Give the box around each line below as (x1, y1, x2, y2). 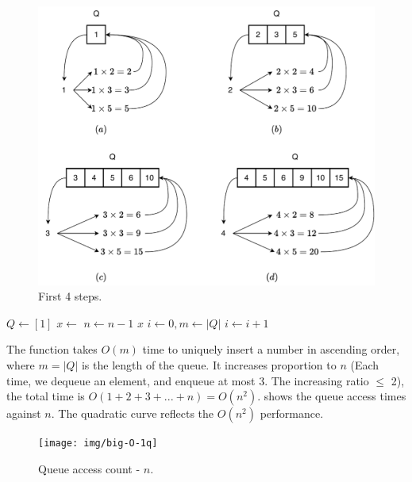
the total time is (6, 388, 85, 404)
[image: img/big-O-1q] (38, 438, 158, 449)
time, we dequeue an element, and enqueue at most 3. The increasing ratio (6, 372, 369, 388)
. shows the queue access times (257, 388, 406, 404)
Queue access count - (38, 460, 141, 476)
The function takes (6, 341, 98, 358)
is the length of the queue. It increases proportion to (81, 356, 337, 373)
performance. (260, 405, 324, 422)
